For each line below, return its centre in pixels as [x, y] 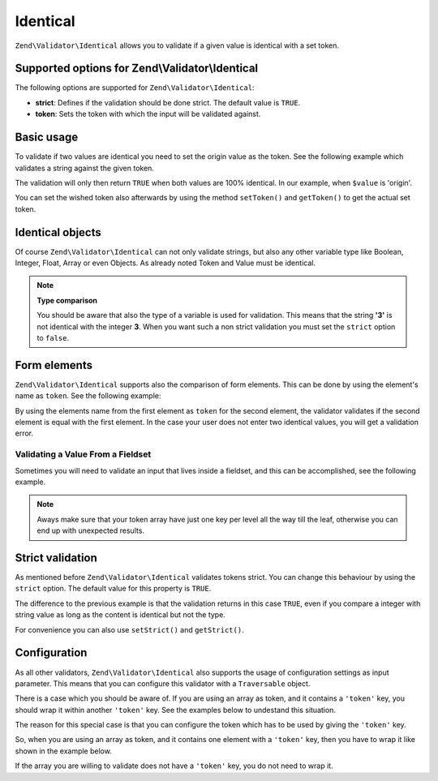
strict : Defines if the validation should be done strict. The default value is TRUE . [168, 102]
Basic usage [47, 137]
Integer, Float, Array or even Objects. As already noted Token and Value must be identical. [165, 263]
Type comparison [67, 300]
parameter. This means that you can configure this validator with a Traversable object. [163, 683]
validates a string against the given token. [84, 168]
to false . [53, 337]
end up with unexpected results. [91, 530]
